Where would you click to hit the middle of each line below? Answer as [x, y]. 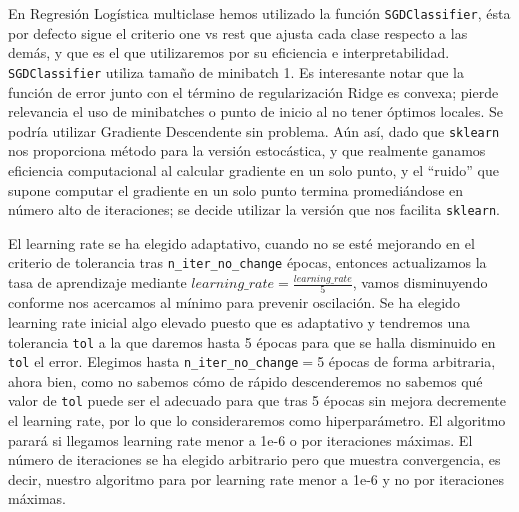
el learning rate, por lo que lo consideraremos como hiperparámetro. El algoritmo [257, 420]
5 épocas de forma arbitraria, [406, 361]
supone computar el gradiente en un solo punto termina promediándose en [236, 189]
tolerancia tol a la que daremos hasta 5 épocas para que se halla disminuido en [252, 341]
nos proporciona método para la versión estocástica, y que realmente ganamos [247, 150]
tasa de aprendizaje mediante [97, 282]
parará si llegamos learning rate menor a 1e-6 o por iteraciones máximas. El [240, 439]
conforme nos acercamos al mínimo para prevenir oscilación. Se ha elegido [234, 302]
